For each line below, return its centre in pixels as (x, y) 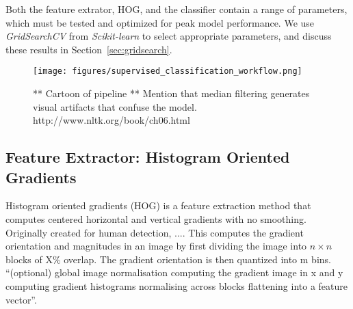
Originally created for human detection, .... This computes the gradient (155, 232)
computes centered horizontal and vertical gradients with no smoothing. (156, 219)
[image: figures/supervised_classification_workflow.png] (168, 71)
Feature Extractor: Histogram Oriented (148, 157)
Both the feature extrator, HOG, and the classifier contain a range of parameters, (176, 9)
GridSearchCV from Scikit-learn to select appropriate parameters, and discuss (169, 36)
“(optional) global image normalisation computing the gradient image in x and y (174, 272)
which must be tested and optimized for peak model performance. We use (160, 22)
